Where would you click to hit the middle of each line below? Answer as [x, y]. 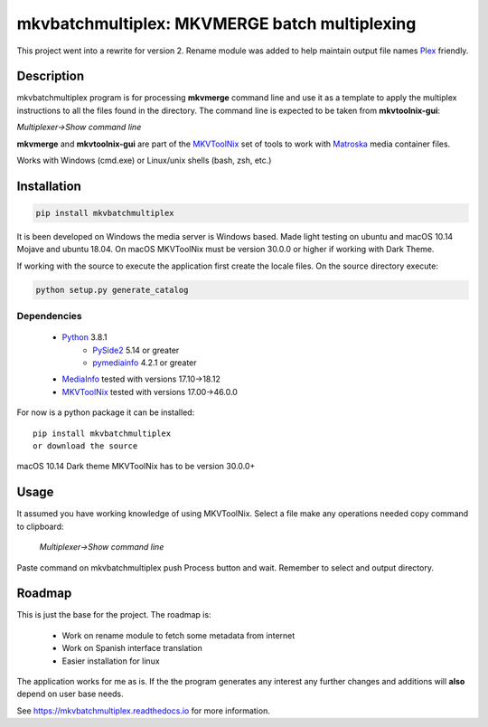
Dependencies [50, 316]
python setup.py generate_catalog [112, 290]
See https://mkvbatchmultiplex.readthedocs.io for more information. [143, 711]
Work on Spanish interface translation [132, 648]
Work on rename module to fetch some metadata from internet [178, 635]
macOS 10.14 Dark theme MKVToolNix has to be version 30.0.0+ [136, 467]
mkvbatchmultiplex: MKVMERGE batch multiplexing [216, 24]
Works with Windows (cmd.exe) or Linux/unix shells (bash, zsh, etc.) [144, 161]
